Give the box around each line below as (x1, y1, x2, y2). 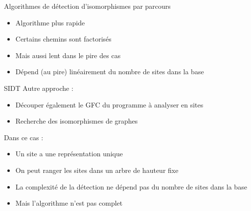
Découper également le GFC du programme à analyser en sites (15, 99, 204, 109)
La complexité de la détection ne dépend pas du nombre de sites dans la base (15, 181, 247, 191)
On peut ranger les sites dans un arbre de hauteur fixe (15, 165, 179, 175)
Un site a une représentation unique (15, 148, 123, 159)
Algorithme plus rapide (15, 17, 85, 27)
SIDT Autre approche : (4, 83, 73, 93)
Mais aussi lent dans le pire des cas (15, 50, 121, 60)
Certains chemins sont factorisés (15, 34, 112, 44)
